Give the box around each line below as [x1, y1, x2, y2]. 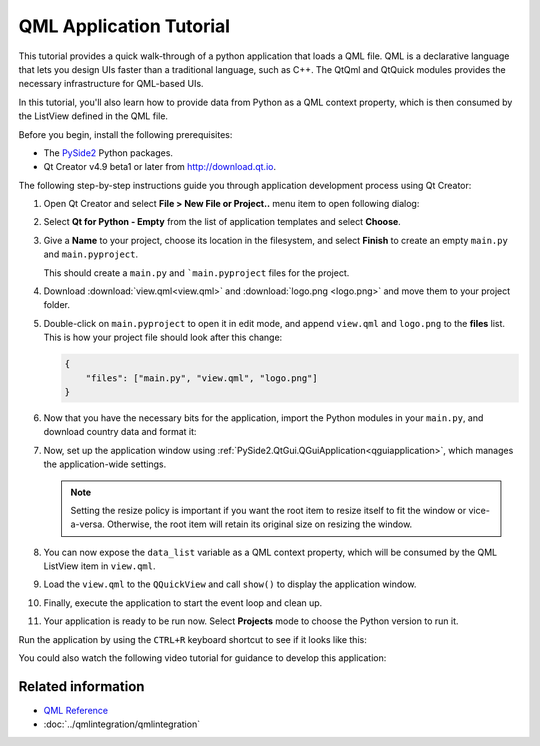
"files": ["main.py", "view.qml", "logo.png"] [85, 372, 319, 384]
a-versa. [70, 518, 105, 530]
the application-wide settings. [43, 458, 167, 470]
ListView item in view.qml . [43, 560, 156, 572]
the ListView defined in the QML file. [18, 110, 169, 122]
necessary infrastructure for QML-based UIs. [18, 78, 204, 90]
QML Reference [43, 704, 109, 716]
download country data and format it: [43, 426, 197, 438]
